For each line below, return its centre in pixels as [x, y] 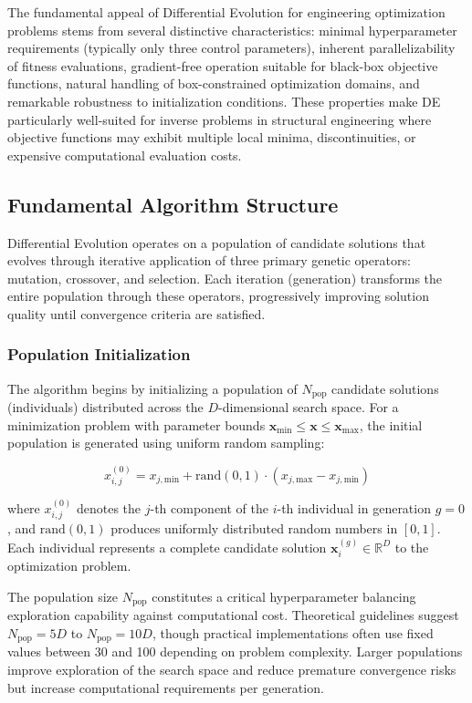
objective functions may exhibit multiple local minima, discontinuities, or [212, 137]
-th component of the [209, 508]
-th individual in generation [354, 508]
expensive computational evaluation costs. [125, 155]
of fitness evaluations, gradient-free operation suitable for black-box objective [223, 65]
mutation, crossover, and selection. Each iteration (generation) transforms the [225, 278]
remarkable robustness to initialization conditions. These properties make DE [224, 101]
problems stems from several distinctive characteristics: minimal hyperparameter [232, 30]
